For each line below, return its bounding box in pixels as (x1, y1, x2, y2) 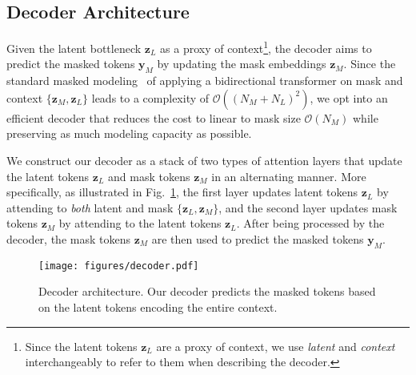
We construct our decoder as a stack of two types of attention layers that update (6, 152, 402, 169)
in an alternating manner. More (211, 167, 366, 184)
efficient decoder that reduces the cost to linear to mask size (6, 109, 301, 126)
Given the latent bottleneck (6, 39, 142, 56)
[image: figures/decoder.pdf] (38, 260, 199, 272)
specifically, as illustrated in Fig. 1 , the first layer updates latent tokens (6, 183, 358, 200)
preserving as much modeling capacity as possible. (6, 125, 252, 142)
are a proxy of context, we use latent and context (156, 337, 395, 354)
